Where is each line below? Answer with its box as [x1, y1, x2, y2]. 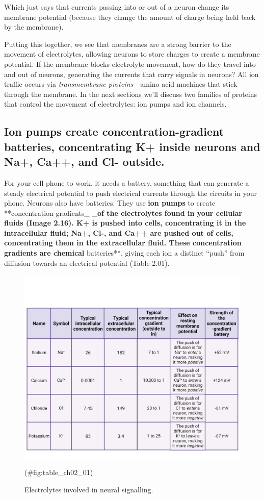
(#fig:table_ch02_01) [24, 467, 93, 478]
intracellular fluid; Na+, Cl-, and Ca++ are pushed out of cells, [4, 227, 233, 238]
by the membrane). [4, 21, 64, 32]
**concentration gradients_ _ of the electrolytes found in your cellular [4, 207, 243, 218]
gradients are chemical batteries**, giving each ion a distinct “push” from [4, 247, 245, 258]
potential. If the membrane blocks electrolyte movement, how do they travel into [4, 58, 256, 69]
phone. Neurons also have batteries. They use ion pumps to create [4, 197, 216, 208]
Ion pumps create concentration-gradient [4, 123, 224, 139]
